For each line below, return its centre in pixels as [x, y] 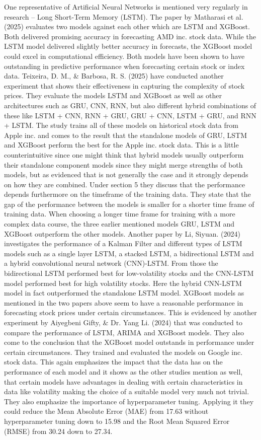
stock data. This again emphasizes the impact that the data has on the [113, 362]
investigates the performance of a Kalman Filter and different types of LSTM [123, 243]
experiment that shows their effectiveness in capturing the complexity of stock [124, 85]
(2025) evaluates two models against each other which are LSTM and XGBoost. [127, 26]
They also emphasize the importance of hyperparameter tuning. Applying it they [129, 401]
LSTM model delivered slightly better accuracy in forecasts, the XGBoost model [128, 46]
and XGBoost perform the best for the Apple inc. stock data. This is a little [121, 145]
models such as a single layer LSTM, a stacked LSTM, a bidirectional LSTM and [129, 253]
